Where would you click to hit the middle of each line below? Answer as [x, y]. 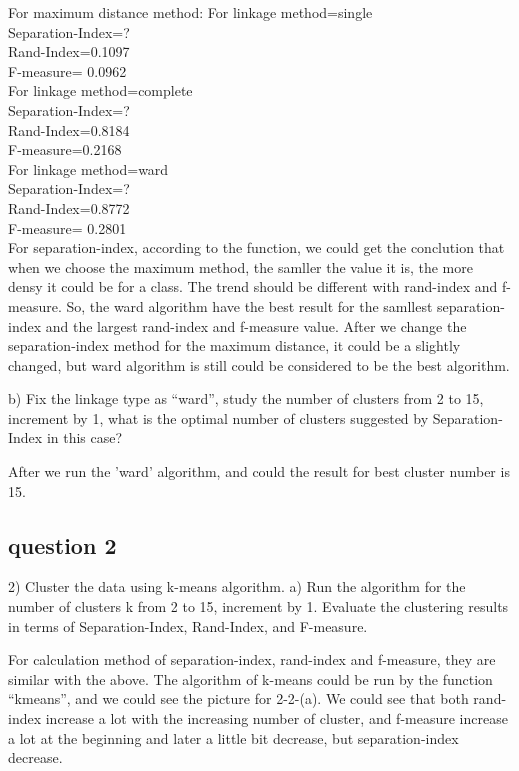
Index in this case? [65, 437]
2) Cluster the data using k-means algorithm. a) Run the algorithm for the [237, 586]
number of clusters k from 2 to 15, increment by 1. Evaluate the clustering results [258, 606]
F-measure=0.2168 [65, 149]
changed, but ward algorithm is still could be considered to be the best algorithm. [259, 364]
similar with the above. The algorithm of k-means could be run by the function [250, 678]
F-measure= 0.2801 [67, 227]
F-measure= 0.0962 [67, 70]
